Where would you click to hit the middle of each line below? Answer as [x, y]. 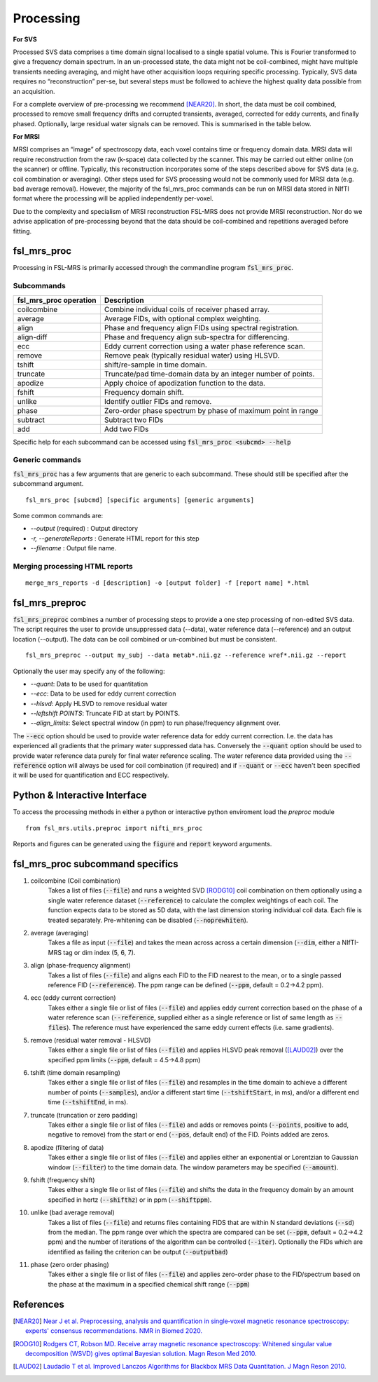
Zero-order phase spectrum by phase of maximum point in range [211, 410]
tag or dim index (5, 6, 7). [99, 952]
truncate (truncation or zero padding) [84, 1115]
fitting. [22, 231]
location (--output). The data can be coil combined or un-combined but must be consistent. [145, 639]
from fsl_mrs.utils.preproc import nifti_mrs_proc [114, 828]
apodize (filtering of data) [67, 1147]
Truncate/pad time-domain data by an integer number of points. [209, 374]
